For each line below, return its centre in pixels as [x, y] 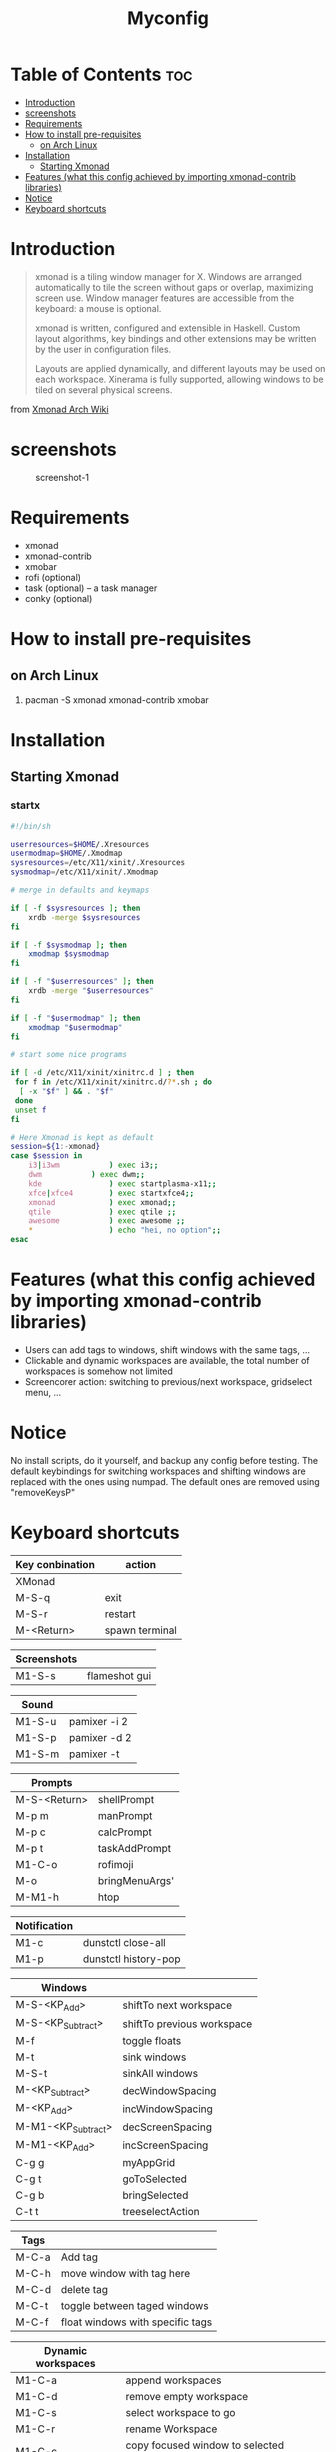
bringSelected [155, 2195]
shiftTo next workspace [177, 2005]
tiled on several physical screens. [103, 389]
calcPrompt [125, 1832]
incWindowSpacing [167, 2109]
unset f [30, 1110]
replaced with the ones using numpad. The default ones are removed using [165, 1481]
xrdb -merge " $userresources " [91, 991]
